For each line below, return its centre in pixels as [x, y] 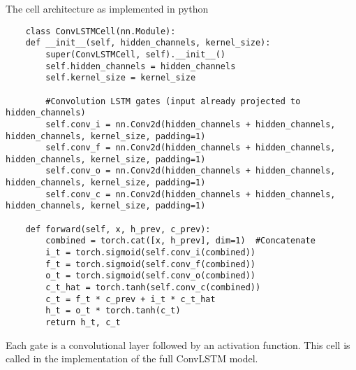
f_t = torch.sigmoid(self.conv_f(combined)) [150, 264]
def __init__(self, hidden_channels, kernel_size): [148, 43]
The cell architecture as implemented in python [107, 8]
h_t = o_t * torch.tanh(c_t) [113, 311]
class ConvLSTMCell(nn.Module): [101, 31]
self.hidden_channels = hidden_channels [141, 66]
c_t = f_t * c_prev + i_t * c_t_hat [131, 299]
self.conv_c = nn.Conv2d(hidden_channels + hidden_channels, [191, 194]
